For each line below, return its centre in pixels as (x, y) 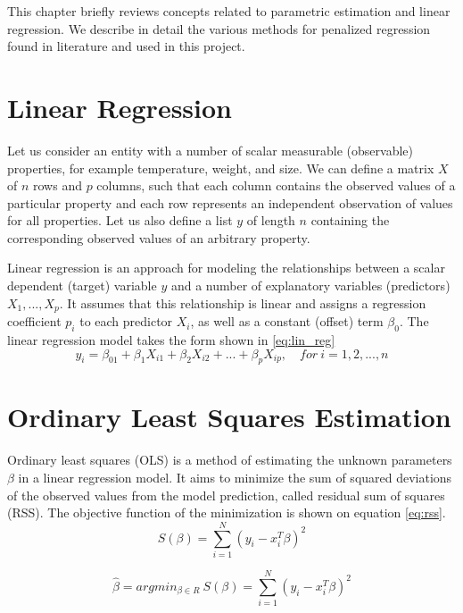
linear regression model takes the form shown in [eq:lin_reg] (171, 339)
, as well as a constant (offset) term (287, 321)
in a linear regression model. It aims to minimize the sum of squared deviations (235, 478)
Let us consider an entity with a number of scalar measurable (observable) (210, 150)
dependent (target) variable (82, 286)
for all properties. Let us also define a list (120, 220)
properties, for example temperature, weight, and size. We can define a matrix (221, 168)
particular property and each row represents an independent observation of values (230, 202)
